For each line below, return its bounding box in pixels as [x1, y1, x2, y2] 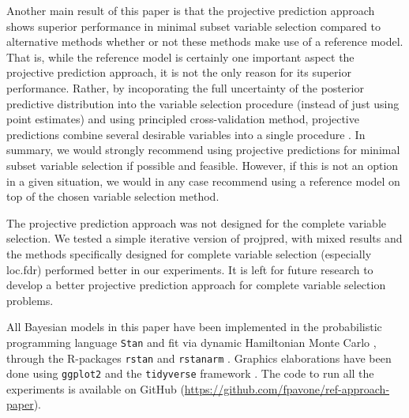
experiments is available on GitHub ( [6, 380, 185, 397]
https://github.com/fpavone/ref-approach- [184, 380, 390, 397]
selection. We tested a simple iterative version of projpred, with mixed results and [6, 230, 403, 247]
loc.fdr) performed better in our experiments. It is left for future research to [6, 261, 373, 277]
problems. [6, 292, 54, 308]
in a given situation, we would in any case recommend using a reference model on [6, 172, 400, 189]
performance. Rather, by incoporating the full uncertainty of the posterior [6, 79, 364, 96]
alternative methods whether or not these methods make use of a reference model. [6, 33, 403, 50]
